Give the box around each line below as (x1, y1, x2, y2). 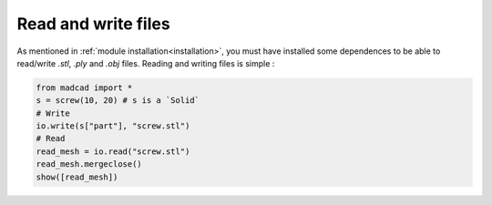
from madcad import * (36, 82, 133, 93)
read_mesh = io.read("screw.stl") (36, 146, 190, 157)
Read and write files (16, 14, 170, 34)
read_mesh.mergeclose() (36, 159, 143, 169)
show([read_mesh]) (36, 171, 118, 182)
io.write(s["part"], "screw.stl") (36, 121, 190, 131)
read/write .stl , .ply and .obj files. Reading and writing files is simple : (16, 57, 275, 68)
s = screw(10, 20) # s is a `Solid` (36, 96, 200, 106)
